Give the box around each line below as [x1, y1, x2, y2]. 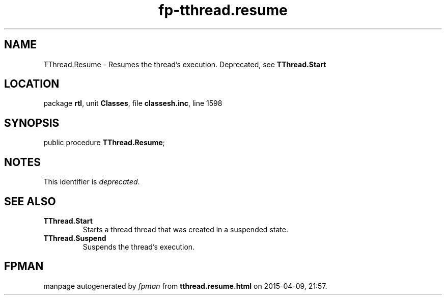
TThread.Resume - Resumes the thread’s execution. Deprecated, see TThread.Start [43, 60, 326, 69]
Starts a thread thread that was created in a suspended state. [82, 225, 288, 234]
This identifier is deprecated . [43, 177, 140, 186]
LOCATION [4, 77, 60, 91]
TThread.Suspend [43, 233, 106, 242]
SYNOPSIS [4, 116, 60, 129]
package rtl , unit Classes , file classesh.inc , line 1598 [43, 99, 222, 108]
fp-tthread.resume [158, 2, 288, 19]
